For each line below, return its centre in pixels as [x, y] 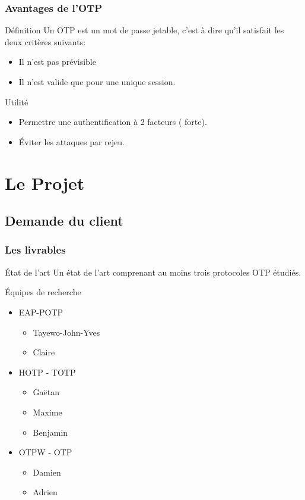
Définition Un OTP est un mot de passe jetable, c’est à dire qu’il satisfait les [144, 30]
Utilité [17, 101]
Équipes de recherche [43, 292]
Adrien [45, 492]
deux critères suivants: [45, 41]
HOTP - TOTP [47, 372]
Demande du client [64, 221]
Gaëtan [46, 392]
